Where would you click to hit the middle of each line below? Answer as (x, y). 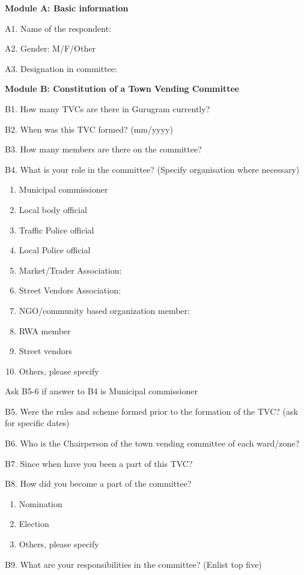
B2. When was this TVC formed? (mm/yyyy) (89, 129)
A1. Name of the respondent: (58, 28)
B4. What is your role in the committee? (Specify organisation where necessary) (152, 169)
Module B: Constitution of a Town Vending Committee (122, 89)
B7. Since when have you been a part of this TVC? (99, 463)
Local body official (53, 209)
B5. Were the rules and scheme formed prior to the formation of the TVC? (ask (151, 411)
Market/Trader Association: (70, 270)
